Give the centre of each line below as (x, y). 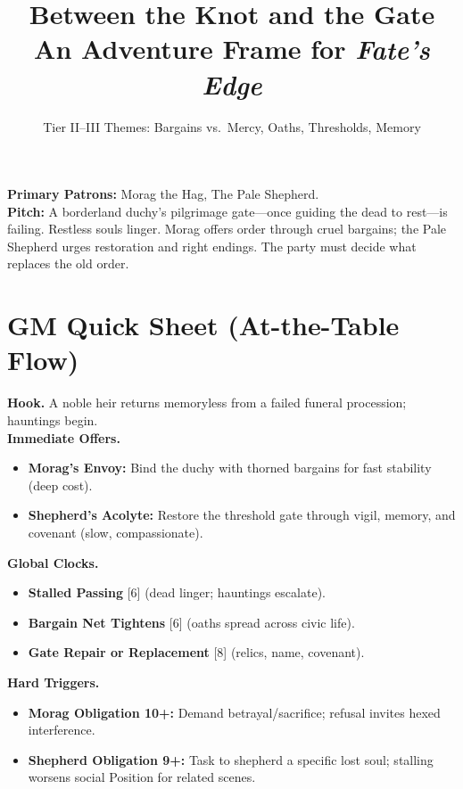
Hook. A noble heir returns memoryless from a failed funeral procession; (207, 403)
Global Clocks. (53, 562)
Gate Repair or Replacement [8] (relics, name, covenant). (196, 652)
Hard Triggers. (54, 682)
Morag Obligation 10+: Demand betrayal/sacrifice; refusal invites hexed (234, 712)
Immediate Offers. (64, 437)
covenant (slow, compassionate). (116, 532)
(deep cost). (60, 485)
